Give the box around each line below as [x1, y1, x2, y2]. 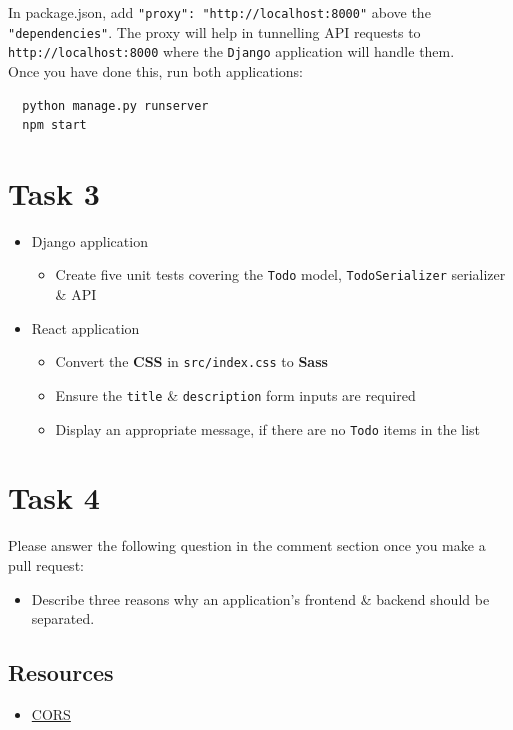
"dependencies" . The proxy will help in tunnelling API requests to [8, 21, 421, 42]
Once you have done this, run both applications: [8, 60, 304, 81]
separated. [31, 608, 95, 629]
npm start [22, 118, 87, 133]
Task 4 [8, 477, 100, 518]
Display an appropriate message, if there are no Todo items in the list [55, 418, 481, 439]
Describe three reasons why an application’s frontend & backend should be [31, 588, 490, 609]
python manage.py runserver [22, 98, 209, 113]
